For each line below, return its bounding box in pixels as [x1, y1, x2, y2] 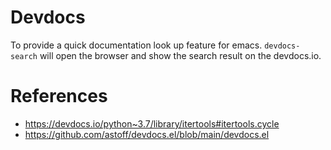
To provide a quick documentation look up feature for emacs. [10, 39, 263, 51]
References [10, 85, 108, 108]
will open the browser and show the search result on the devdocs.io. [39, 49, 322, 61]
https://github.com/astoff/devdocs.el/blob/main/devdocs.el [24, 128, 270, 140]
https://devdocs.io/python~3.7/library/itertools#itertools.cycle [24, 117, 280, 130]
